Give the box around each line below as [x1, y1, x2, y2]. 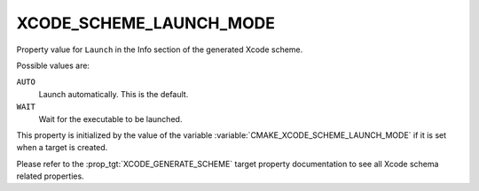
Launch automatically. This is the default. [38, 88, 189, 99]
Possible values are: [16, 60, 90, 71]
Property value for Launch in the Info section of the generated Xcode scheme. [16, 44, 303, 55]
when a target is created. [16, 142, 108, 153]
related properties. [16, 171, 84, 181]
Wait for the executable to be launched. [38, 113, 183, 124]
